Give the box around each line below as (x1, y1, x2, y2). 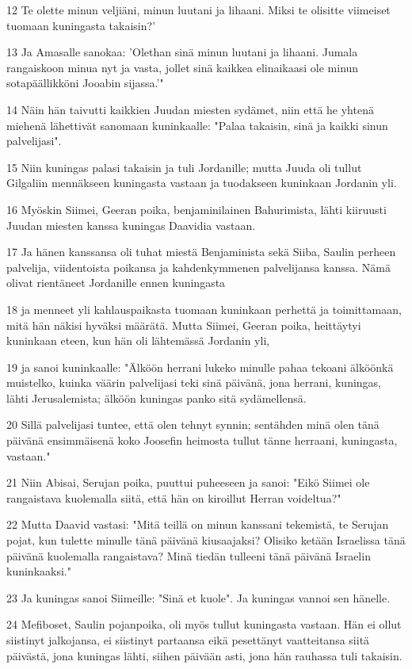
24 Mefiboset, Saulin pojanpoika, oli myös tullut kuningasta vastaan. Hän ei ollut (6, 616, 402, 633)
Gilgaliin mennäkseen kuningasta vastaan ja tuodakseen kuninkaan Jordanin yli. (6, 174, 397, 191)
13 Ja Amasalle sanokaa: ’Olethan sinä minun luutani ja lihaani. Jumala (6, 44, 358, 60)
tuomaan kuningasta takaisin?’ (6, 17, 156, 33)
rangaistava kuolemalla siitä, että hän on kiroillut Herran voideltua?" (6, 489, 341, 506)
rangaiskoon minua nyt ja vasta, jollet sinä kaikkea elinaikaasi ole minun (6, 59, 359, 75)
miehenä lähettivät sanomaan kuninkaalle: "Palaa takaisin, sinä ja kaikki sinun (6, 117, 388, 133)
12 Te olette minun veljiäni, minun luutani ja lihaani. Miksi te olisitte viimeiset (6, 2, 391, 17)
